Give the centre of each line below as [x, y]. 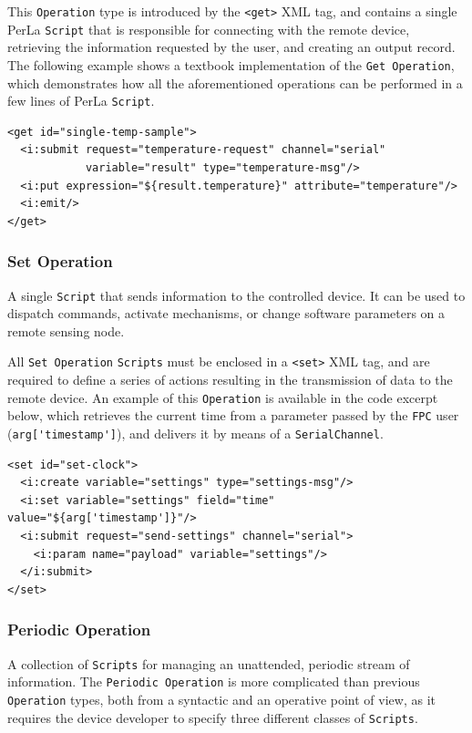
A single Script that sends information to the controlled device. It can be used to [236, 295]
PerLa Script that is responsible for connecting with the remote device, [209, 29]
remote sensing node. [66, 330]
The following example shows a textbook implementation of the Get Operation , [231, 64]
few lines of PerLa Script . [81, 101]
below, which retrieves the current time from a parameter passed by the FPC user [233, 415]
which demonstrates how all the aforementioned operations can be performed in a [235, 83]
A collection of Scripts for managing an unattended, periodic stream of [209, 663]
